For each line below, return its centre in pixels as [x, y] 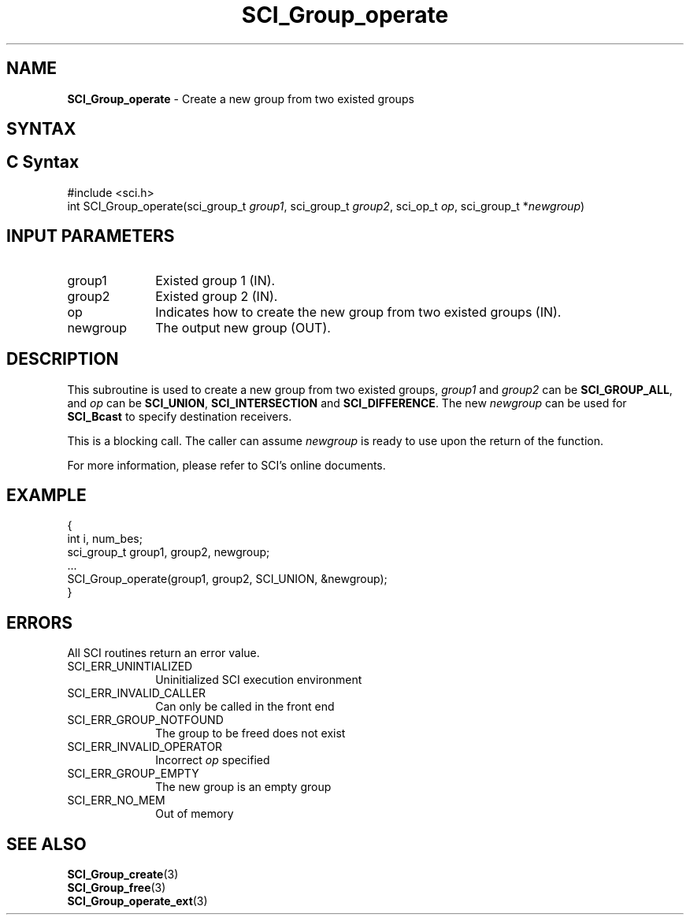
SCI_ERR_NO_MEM [116, 800]
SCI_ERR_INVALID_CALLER [137, 693]
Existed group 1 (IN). [215, 280]
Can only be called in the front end [245, 707]
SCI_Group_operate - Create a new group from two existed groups [241, 98]
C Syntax [43, 162]
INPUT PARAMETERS [91, 236]
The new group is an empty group [243, 787]
